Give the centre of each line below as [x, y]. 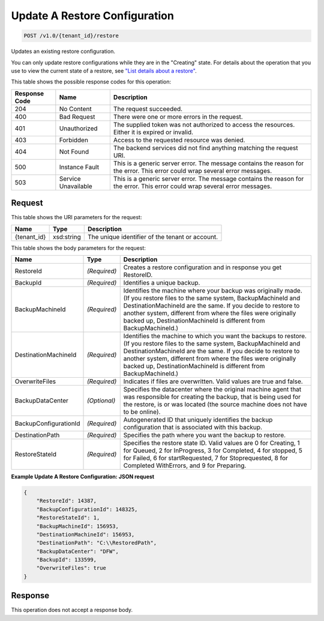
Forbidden [73, 140]
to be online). [142, 411]
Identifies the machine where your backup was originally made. [213, 290]
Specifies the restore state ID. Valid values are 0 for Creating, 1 [211, 443]
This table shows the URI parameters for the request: [76, 217]
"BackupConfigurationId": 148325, [87, 509]
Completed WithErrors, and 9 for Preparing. [185, 465]
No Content [76, 109]
